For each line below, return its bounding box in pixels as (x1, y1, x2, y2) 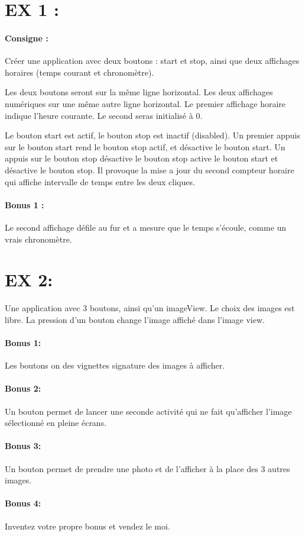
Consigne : (5, 31, 48, 44)
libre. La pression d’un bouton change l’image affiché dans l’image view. (5, 313, 265, 325)
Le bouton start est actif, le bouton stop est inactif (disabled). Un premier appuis (5, 129, 300, 141)
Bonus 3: (5, 440, 41, 452)
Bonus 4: (5, 497, 41, 509)
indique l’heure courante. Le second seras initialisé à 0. (5, 109, 203, 121)
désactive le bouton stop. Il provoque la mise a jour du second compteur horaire (5, 163, 294, 176)
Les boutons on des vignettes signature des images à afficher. (5, 359, 225, 372)
